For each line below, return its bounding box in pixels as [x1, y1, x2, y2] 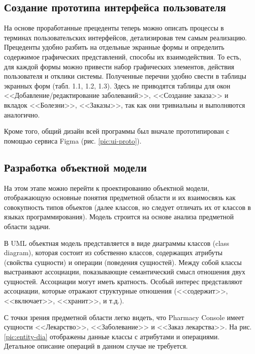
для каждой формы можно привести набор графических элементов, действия [4, 61, 234, 71]
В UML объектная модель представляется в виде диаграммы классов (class [4, 237, 229, 248]
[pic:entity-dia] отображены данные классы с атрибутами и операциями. [4, 331, 220, 341]
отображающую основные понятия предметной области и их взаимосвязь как [4, 192, 236, 203]
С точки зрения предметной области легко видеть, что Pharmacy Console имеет [4, 312, 244, 322]
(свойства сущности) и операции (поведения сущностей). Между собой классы [4, 257, 242, 267]
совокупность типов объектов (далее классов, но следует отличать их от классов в [4, 202, 251, 212]
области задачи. [4, 221, 51, 231]
